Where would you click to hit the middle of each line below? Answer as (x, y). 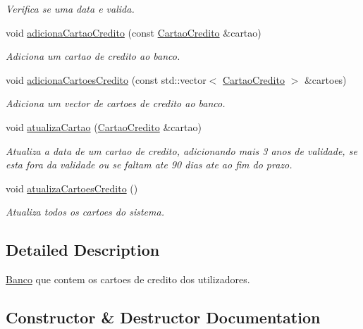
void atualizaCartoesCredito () (72, 188)
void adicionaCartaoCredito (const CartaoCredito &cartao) (134, 32)
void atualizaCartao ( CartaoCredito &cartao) (104, 126)
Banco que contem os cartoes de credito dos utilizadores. (128, 279)
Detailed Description (83, 250)
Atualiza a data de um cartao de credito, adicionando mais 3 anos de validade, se (181, 150)
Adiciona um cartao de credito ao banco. (93, 56)
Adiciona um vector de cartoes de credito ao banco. (116, 103)
